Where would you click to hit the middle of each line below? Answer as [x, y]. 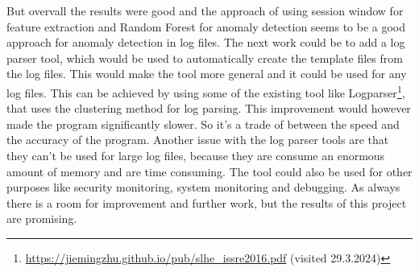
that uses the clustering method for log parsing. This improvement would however [209, 108]
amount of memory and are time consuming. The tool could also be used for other [209, 171]
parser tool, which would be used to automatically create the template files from [205, 58]
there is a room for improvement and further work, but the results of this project [207, 202]
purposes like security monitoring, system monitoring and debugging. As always [203, 187]
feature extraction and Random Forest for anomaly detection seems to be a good [206, 26]
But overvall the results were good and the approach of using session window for [205, 10]
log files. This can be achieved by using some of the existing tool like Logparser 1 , [206, 91]
